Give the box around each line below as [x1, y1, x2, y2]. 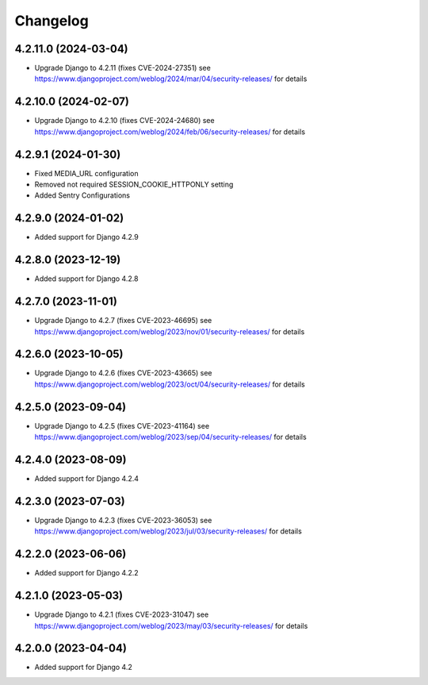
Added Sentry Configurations [34, 190, 131, 200]
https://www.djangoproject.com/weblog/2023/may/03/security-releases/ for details [34, 621, 308, 630]
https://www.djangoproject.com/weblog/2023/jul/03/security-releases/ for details [34, 526, 303, 536]
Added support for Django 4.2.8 [34, 274, 139, 283]
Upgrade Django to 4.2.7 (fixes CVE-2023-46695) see [34, 316, 212, 325]
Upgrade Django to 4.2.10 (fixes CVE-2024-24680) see [34, 116, 215, 125]
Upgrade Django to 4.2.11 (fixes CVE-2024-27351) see [34, 63, 212, 73]
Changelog [14, 12, 89, 29]
